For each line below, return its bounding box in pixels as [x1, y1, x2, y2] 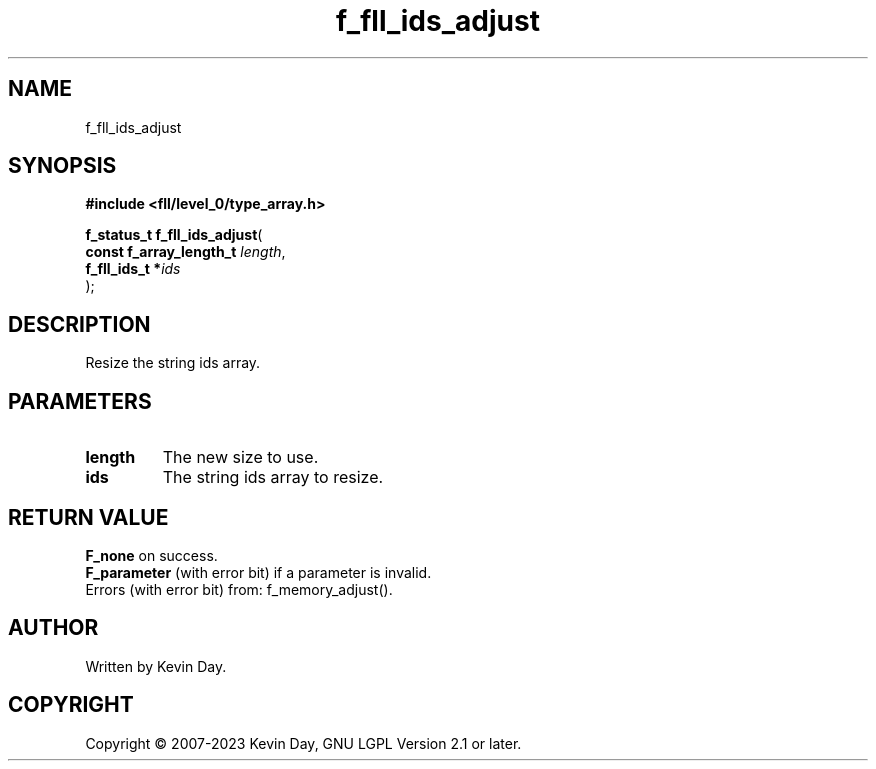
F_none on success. [85, 546, 218, 564]
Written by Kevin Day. [85, 657, 227, 675]
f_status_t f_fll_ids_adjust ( [85, 226, 263, 244]
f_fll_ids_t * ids [85, 260, 181, 278]
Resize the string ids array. [85, 354, 261, 372]
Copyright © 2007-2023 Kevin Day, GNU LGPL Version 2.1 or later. [85, 734, 522, 752]
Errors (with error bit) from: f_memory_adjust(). [85, 580, 393, 598]
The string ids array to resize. [162, 467, 384, 488]
